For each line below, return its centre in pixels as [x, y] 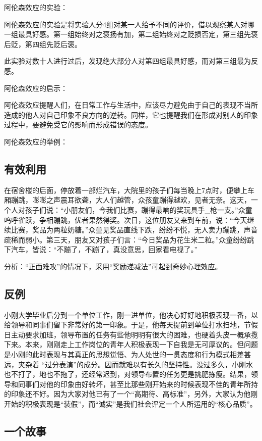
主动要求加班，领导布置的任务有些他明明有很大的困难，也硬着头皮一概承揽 [134, 334]
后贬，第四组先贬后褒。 [43, 44]
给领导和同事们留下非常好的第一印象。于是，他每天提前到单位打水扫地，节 [127, 325]
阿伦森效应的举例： [36, 141]
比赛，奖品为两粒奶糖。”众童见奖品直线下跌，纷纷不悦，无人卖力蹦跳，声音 [134, 230]
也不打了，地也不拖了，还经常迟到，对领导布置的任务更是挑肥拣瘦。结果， [127, 374]
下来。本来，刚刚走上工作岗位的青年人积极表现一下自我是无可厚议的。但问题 [131, 344]
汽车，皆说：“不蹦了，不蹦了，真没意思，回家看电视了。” [104, 249]
